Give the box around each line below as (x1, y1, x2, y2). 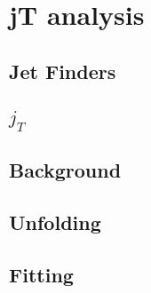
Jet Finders (9, 57, 116, 84)
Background (9, 156, 122, 184)
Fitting (9, 260, 74, 288)
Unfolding (9, 208, 101, 235)
